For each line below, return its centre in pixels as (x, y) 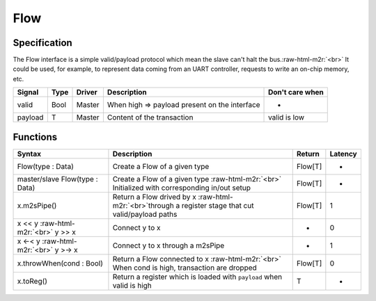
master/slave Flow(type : (57, 179)
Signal (28, 92)
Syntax (29, 154)
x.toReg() (32, 281)
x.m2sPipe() (37, 205)
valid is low (287, 117)
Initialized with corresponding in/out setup (181, 188)
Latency (344, 154)
